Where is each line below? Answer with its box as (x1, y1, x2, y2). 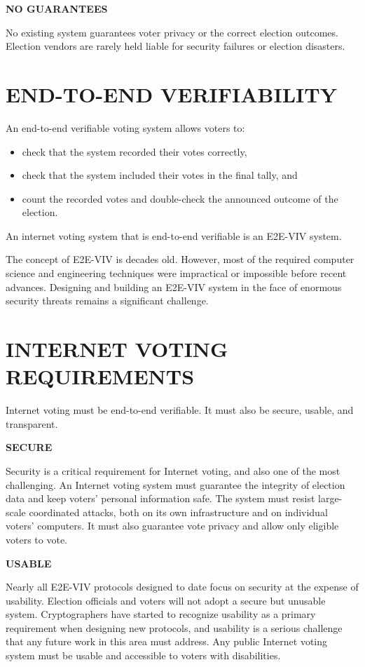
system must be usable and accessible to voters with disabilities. (6, 648, 281, 663)
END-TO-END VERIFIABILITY (6, 79, 338, 108)
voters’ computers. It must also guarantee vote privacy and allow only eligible (6, 518, 339, 533)
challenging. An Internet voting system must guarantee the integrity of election (6, 477, 345, 492)
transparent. (6, 416, 58, 431)
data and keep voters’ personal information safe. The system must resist (6, 491, 315, 506)
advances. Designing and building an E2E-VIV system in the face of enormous (6, 279, 342, 294)
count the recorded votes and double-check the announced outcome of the (22, 191, 338, 206)
